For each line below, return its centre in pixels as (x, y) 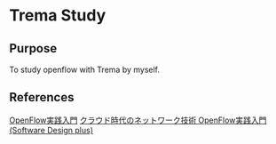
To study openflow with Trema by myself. (85, 69)
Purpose (33, 48)
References (42, 97)
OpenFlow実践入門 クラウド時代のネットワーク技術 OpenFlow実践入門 (138, 120)
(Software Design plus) (51, 130)
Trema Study (58, 16)
